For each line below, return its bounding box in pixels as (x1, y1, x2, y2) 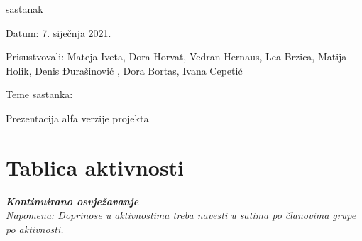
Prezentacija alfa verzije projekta (6, 110, 149, 125)
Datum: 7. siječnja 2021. (6, 25, 111, 40)
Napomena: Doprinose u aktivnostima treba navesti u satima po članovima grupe (6, 208, 356, 223)
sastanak (6, 1, 43, 16)
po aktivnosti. (6, 221, 64, 236)
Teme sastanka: (6, 87, 73, 102)
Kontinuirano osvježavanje (6, 193, 139, 208)
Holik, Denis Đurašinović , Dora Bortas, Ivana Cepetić (6, 63, 243, 77)
